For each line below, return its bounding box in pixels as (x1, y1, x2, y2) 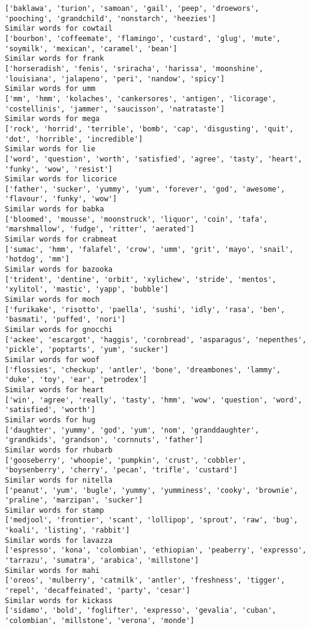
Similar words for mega (5, 114, 100, 124)
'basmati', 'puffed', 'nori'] (5, 315, 126, 324)
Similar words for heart (5, 385, 104, 394)
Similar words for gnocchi (5, 325, 113, 334)
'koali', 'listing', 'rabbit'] (5, 526, 130, 535)
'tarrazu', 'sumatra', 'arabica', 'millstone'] (5, 556, 199, 565)
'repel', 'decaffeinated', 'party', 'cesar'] (5, 586, 190, 595)
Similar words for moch (5, 295, 100, 304)
